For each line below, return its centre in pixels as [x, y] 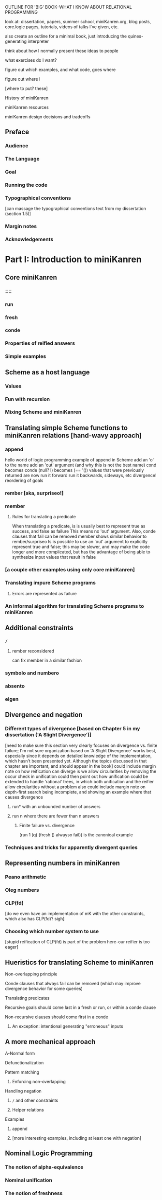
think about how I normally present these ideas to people [62, 51]
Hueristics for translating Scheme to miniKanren [79, 962]
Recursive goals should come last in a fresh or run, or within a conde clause [81, 1007]
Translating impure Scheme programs [50, 583]
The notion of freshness [34, 1193]
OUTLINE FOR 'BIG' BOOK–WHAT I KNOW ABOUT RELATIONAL [68, 7]
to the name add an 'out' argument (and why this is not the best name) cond [81, 465]
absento [15, 686]
